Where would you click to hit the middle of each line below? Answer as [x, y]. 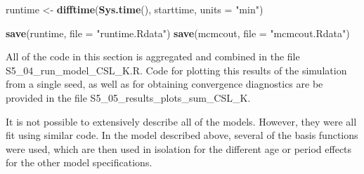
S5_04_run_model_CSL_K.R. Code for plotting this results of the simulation [176, 70]
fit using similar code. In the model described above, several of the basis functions [182, 135]
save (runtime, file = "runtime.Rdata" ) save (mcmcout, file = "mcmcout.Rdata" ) [178, 33]
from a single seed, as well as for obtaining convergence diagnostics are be [164, 84]
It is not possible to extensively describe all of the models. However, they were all [181, 121]
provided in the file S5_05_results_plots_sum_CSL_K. [128, 97]
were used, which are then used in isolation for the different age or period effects [179, 148]
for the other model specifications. [79, 162]
